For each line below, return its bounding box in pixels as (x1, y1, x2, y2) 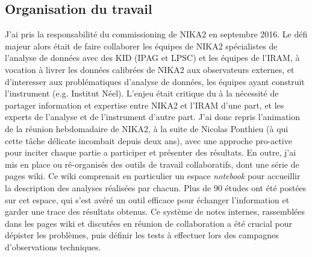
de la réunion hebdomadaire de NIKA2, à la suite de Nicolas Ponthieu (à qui (5, 122, 289, 135)
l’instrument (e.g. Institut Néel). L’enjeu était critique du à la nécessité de (5, 87, 279, 100)
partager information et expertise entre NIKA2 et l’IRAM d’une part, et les (5, 98, 284, 111)
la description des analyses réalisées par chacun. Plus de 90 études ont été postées (5, 181, 307, 194)
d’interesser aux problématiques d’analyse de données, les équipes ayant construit (5, 75, 305, 87)
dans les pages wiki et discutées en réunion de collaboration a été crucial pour (5, 217, 292, 229)
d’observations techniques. (5, 240, 101, 253)
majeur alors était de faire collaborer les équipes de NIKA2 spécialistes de (5, 39, 278, 52)
